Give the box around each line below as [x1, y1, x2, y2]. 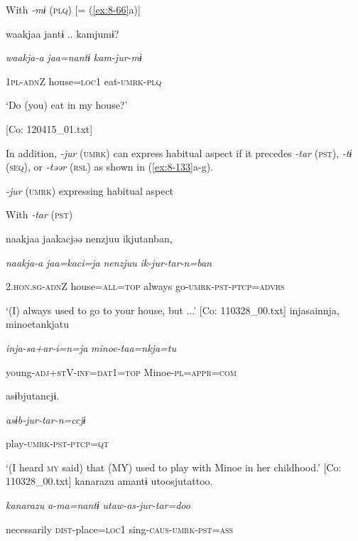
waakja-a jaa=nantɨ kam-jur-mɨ [6, 50, 142, 65]
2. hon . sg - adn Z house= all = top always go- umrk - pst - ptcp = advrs [6, 279, 285, 294]
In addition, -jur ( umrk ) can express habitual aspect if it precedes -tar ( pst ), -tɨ [6, 145, 352, 160]
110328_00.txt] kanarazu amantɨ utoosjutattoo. [6, 473, 213, 488]
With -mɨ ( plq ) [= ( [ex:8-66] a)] [6, 2, 141, 16]
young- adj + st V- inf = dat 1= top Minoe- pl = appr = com [6, 364, 237, 379]
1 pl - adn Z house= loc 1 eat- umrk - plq [6, 73, 162, 88]
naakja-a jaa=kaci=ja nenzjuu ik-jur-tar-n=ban [6, 255, 212, 269]
